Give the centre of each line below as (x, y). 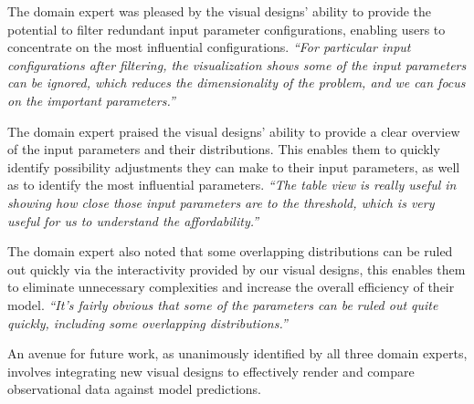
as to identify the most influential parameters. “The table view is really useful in (232, 185)
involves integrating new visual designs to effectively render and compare (211, 371)
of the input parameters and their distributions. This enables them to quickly (224, 149)
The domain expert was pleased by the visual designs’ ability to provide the (220, 11)
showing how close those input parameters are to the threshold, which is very (221, 202)
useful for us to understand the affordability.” (133, 220)
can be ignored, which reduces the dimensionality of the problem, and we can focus (237, 83)
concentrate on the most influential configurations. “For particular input (209, 47)
